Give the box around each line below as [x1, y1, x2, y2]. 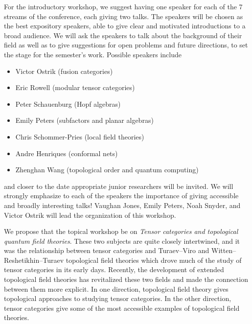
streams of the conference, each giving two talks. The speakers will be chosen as [4, 11, 243, 21]
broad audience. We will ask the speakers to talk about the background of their [4, 30, 242, 40]
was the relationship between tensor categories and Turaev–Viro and [4, 245, 209, 255]
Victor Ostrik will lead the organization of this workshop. [4, 209, 176, 220]
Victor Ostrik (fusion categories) [15, 66, 113, 76]
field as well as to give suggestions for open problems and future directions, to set [4, 40, 248, 50]
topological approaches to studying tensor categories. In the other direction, [4, 293, 231, 303]
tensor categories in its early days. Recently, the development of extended [4, 264, 224, 275]
